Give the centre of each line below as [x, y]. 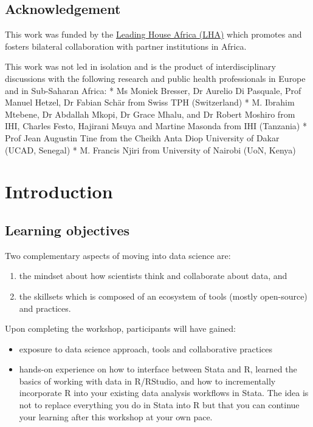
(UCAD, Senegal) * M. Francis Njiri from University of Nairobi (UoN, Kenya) [150, 150]
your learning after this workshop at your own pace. [116, 416]
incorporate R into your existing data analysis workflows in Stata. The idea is [164, 393]
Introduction [59, 191]
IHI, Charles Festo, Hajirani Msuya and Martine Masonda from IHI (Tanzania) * [156, 126]
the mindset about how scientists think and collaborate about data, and [153, 276]
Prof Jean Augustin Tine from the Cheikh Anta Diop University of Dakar [142, 137]
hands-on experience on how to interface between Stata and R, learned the [158, 369]
